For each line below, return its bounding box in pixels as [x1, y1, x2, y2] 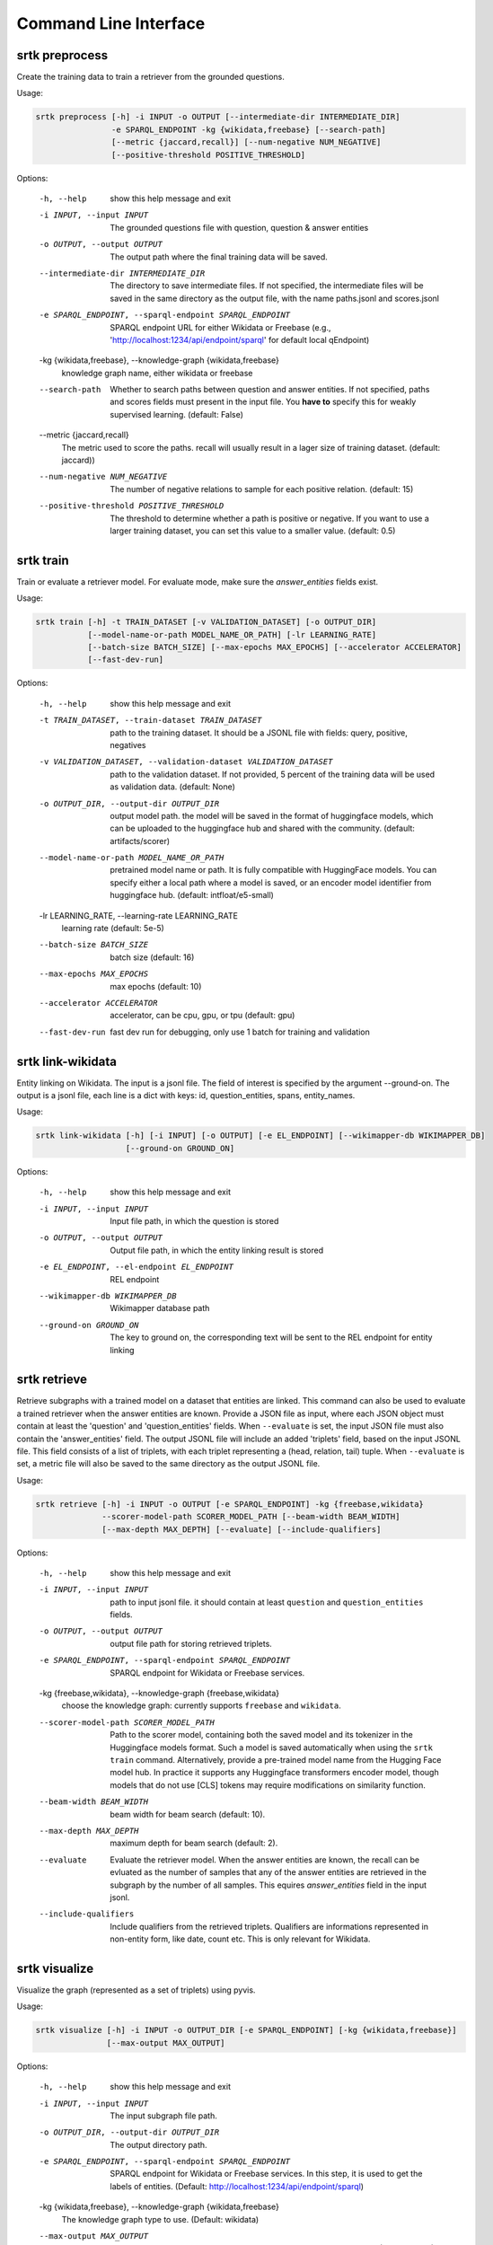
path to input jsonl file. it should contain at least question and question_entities [110, 1597, 424, 1607]
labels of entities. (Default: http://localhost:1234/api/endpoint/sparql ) [110, 2180, 364, 2191]
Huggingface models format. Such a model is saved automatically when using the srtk [110, 1742, 433, 1753]
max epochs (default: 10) [110, 981, 202, 991]
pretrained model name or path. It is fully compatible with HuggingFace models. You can [110, 865, 437, 876]
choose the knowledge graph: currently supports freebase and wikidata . [61, 1700, 341, 1711]
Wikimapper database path [110, 1303, 210, 1314]
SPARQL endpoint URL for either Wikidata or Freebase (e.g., [110, 321, 331, 332]
